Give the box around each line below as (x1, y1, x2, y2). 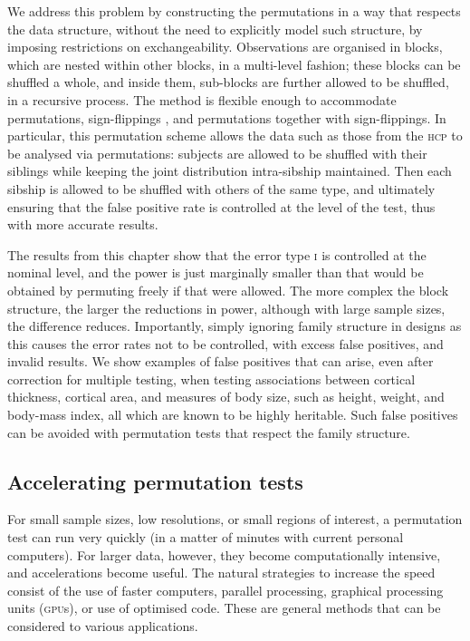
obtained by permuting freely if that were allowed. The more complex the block (7, 280, 449, 299)
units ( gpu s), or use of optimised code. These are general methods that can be (7, 598, 441, 617)
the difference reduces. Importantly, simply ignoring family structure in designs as (7, 316, 462, 335)
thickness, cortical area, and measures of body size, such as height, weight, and (7, 387, 445, 406)
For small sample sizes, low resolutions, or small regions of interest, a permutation (7, 510, 463, 529)
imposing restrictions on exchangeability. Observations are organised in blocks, (7, 37, 443, 56)
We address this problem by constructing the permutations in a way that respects (7, 2, 461, 20)
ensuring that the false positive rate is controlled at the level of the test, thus (7, 197, 436, 216)
